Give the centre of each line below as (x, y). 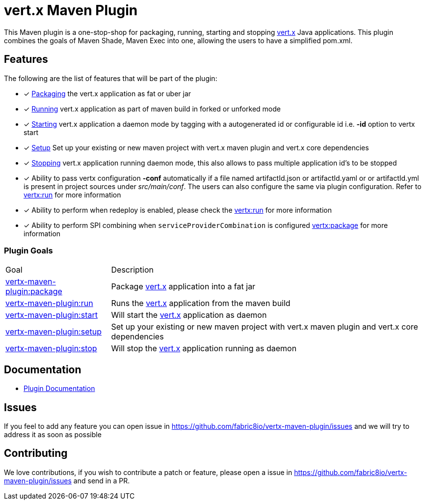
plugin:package (34, 292)
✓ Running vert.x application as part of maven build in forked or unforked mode (152, 109)
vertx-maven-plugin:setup (53, 332)
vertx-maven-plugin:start (52, 315)
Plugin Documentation (59, 389)
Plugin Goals (28, 250)
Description (132, 270)
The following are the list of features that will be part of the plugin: (111, 78)
